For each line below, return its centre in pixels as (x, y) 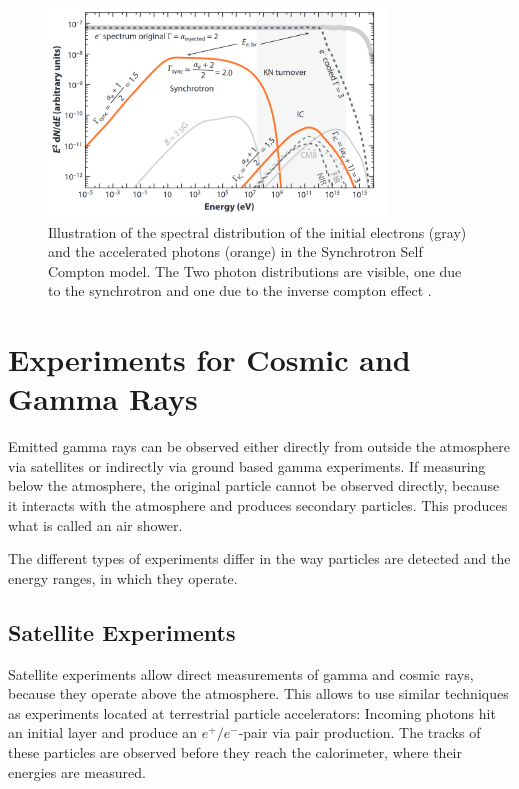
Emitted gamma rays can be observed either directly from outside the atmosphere (259, 446)
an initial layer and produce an (103, 732)
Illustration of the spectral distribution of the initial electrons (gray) (257, 231)
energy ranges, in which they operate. (123, 577)
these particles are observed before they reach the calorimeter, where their (235, 752)
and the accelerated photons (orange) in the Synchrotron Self (235, 251)
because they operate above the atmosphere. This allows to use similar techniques (258, 693)
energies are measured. (77, 771)
